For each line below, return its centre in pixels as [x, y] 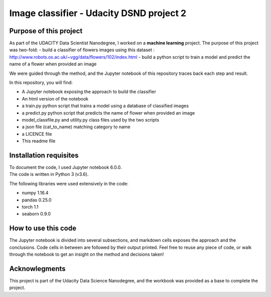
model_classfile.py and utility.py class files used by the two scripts [91, 120]
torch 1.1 [30, 207]
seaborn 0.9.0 [36, 214]
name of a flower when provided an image [53, 64]
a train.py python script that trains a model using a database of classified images [105, 106]
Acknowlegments [37, 269]
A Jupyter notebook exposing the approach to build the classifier [89, 92]
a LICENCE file [37, 134]
